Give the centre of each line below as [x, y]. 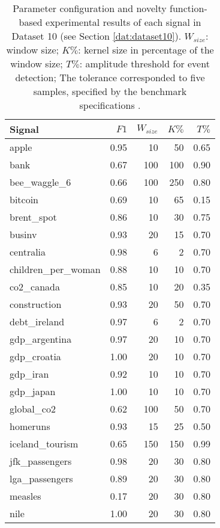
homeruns [30, 426]
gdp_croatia [35, 356]
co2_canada [35, 287]
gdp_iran [29, 374]
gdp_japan [33, 391]
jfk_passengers [41, 461]
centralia [28, 252]
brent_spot [33, 217]
